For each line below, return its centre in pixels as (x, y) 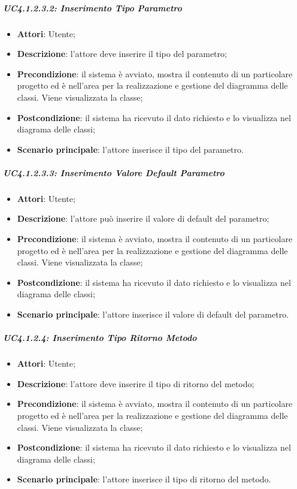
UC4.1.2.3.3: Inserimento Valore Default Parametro (114, 172)
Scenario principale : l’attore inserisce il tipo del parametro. (130, 149)
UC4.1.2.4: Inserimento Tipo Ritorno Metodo (100, 338)
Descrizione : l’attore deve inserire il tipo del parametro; (122, 54)
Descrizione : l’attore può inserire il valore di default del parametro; (143, 218)
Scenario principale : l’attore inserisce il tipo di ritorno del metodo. (144, 479)
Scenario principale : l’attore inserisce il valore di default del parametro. (153, 314)
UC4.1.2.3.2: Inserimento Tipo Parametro (93, 7)
